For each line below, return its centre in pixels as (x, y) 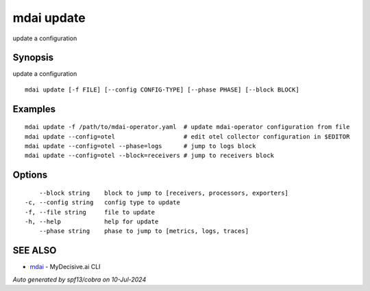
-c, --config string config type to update (103, 203)
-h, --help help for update (92, 222)
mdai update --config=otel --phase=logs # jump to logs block (140, 146)
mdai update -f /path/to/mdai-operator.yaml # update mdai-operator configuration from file (187, 127)
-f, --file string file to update (90, 212)
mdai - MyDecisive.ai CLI (65, 267)
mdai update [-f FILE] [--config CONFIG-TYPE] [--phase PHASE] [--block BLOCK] (162, 89)
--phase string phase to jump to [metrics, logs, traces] (144, 231)
